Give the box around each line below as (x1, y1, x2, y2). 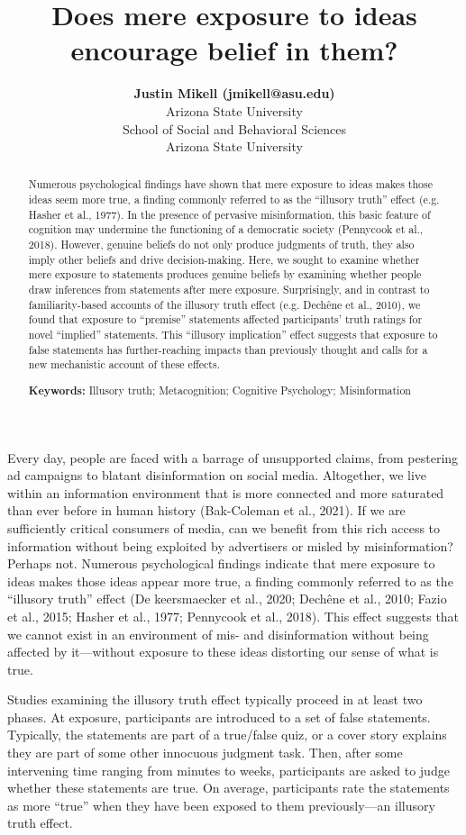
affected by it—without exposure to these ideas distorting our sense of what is (7, 642, 439, 661)
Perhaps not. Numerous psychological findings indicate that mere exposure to (7, 554, 435, 573)
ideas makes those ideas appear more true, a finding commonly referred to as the (7, 571, 453, 590)
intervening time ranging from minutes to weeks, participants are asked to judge (7, 760, 450, 779)
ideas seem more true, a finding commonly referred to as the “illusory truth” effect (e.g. (28, 192, 440, 207)
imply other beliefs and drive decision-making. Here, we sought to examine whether (28, 251, 420, 267)
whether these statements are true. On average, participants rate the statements (7, 778, 450, 797)
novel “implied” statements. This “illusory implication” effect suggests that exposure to (28, 327, 438, 342)
